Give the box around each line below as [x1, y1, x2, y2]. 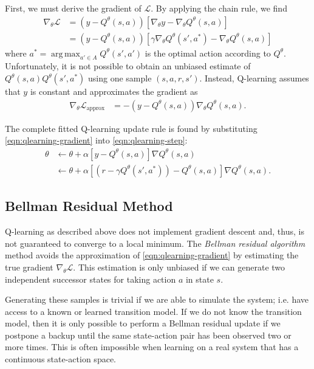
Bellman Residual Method [5, 196, 173, 215]
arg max [51, 49, 80, 58]
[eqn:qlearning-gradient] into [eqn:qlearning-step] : [5, 134, 188, 147]
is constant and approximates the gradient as [30, 85, 198, 98]
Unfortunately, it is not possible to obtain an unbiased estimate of [5, 60, 251, 72]
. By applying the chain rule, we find [151, 2, 287, 14]
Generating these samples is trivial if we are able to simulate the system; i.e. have [5, 293, 309, 306]
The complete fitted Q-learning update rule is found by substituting [5, 122, 258, 134]
